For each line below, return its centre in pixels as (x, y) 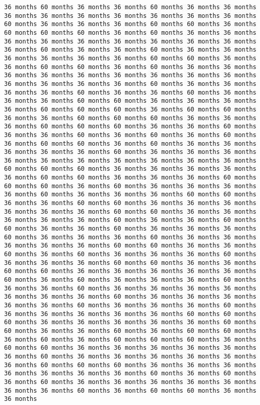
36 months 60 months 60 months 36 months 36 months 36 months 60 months (130, 178)
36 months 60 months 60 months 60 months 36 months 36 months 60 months (130, 127)
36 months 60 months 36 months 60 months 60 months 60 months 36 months (130, 339)
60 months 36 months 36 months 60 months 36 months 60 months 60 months (130, 331)
